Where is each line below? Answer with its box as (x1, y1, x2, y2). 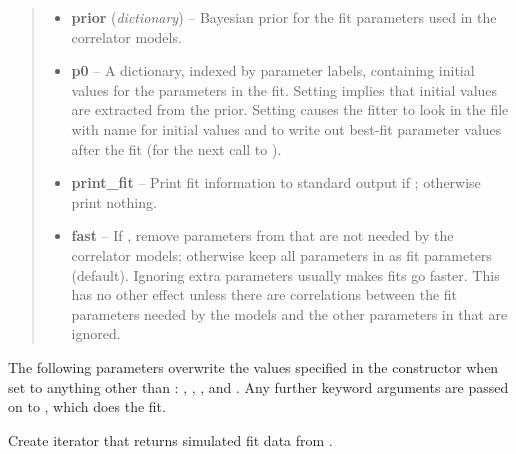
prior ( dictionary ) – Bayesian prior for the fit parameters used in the (71, 7, 497, 27)
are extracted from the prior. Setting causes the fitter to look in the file (71, 99, 509, 120)
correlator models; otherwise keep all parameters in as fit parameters (71, 244, 492, 265)
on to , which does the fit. (8, 396, 166, 417)
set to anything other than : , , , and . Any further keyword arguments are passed (8, 376, 509, 397)
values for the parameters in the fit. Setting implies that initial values (71, 79, 498, 100)
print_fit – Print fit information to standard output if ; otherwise (71, 172, 481, 193)
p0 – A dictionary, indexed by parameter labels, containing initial (71, 60, 475, 81)
